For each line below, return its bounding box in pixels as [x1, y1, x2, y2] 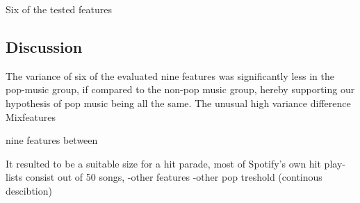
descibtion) [6, 183, 52, 197]
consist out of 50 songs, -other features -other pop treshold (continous [25, 170, 322, 184]
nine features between [6, 133, 98, 147]
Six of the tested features [6, 2, 113, 16]
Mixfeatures [6, 109, 56, 124]
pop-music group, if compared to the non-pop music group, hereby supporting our [6, 82, 355, 97]
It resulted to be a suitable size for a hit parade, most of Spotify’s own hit [6, 156, 321, 170]
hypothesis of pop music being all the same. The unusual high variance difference [6, 95, 351, 110]
